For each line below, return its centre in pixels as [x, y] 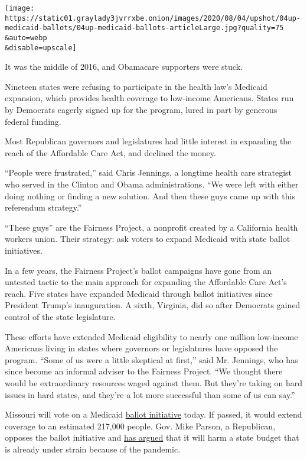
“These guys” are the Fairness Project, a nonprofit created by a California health [151, 227]
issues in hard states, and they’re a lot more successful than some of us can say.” [150, 394]
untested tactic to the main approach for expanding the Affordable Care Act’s [146, 282]
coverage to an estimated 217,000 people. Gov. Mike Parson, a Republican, [140, 426]
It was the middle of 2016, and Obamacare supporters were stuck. [124, 67]
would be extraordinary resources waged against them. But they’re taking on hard [153, 382]
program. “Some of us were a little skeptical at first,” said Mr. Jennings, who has [151, 359]
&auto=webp [26, 38]
